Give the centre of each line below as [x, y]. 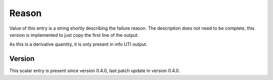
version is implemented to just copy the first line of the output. [74, 35]
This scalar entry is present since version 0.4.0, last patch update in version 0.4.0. [95, 71]
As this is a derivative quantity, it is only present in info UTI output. [78, 44]
